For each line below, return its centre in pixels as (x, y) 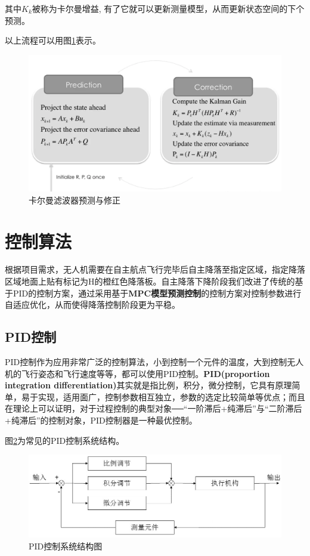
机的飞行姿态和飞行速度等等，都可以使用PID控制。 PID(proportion (137, 373)
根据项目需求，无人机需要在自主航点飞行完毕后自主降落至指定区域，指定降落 (155, 269)
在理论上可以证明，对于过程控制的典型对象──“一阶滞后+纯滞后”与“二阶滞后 (154, 408)
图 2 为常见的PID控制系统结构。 (65, 440)
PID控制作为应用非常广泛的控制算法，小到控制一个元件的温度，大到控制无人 (154, 362)
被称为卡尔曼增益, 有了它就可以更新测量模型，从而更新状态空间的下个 (168, 8)
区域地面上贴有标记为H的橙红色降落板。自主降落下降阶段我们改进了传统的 (150, 281)
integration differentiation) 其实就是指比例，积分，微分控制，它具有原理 (148, 385)
